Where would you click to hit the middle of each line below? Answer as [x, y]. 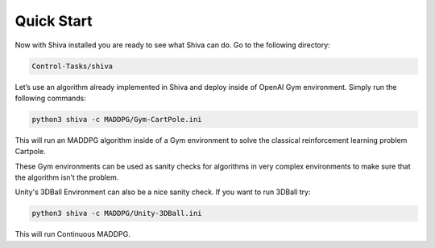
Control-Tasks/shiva [72, 66]
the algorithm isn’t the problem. [67, 177]
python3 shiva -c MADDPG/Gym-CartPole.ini [117, 119]
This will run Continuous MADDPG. [72, 234]
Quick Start [54, 21]
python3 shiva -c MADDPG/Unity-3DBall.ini [117, 213]
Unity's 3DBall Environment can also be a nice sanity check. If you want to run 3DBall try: [163, 192]
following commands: [50, 98]
